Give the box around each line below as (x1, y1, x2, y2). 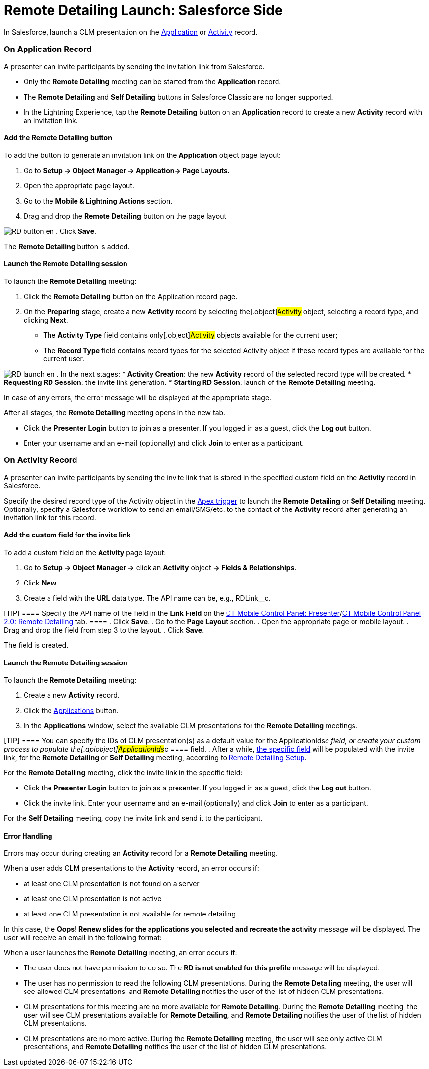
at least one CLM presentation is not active (24, 894, 162, 903)
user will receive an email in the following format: (4, 933, 162, 942)
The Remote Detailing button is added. (4, 242, 130, 251)
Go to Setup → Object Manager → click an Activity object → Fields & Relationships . (24, 563, 297, 572)
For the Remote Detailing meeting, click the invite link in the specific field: (4, 768, 243, 777)
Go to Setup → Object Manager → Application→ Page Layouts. (24, 166, 230, 175)
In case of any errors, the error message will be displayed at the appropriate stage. (4, 393, 272, 402)
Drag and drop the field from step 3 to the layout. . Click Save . (4, 625, 204, 634)
